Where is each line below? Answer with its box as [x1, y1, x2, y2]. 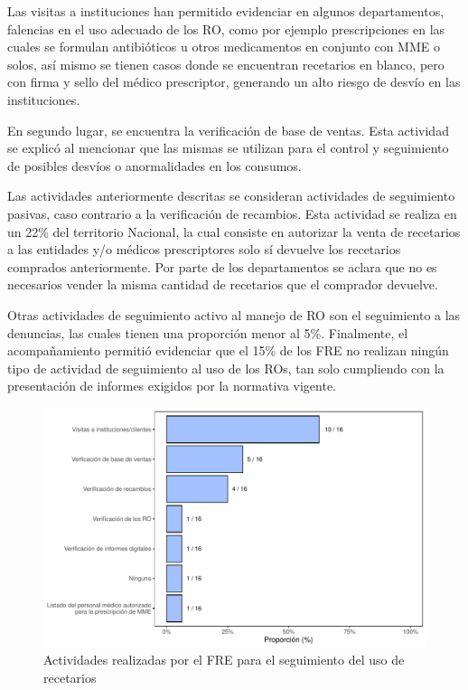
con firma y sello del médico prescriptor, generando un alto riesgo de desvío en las [7, 72, 461, 91]
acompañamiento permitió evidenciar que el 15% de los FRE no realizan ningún [7, 341, 449, 360]
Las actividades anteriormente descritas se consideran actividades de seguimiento [7, 186, 455, 205]
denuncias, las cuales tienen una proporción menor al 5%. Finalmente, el [7, 323, 408, 342]
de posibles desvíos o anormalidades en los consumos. [7, 156, 302, 175]
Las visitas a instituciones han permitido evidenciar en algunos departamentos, [7, 2, 445, 20]
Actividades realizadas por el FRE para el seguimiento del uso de [43, 650, 405, 669]
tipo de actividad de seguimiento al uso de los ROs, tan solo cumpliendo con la [7, 358, 445, 377]
